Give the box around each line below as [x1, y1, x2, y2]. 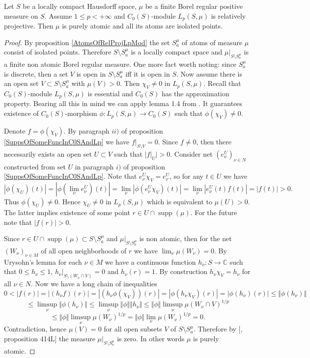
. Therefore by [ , [194, 324, 243, 334]
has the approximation [161, 88, 229, 99]
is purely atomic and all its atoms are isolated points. [62, 21, 223, 31]
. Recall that [203, 78, 241, 88]
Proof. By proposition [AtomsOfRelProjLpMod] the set [4, 37, 170, 47]
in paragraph [75, 161, 114, 171]
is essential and [87, 88, 133, 99]
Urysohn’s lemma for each [4, 256, 82, 267]
